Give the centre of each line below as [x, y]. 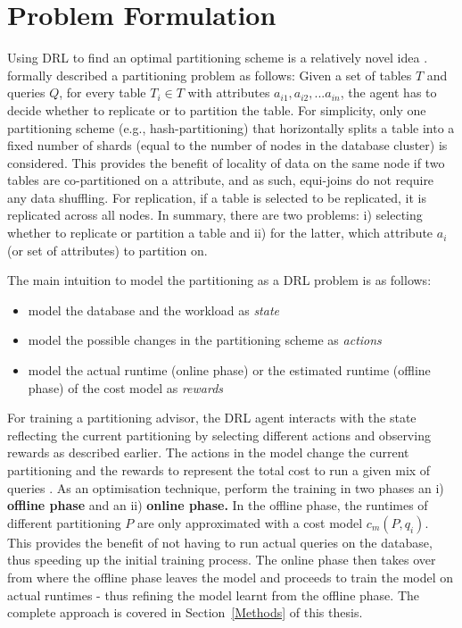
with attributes [229, 92]
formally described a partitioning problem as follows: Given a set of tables [210, 75]
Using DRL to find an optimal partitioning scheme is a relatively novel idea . [218, 58]
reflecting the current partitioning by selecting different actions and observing [219, 435]
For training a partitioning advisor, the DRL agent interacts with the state [212, 418]
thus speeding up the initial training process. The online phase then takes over [222, 560]
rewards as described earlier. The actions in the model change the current [208, 452]
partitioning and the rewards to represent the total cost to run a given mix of [219, 470]
